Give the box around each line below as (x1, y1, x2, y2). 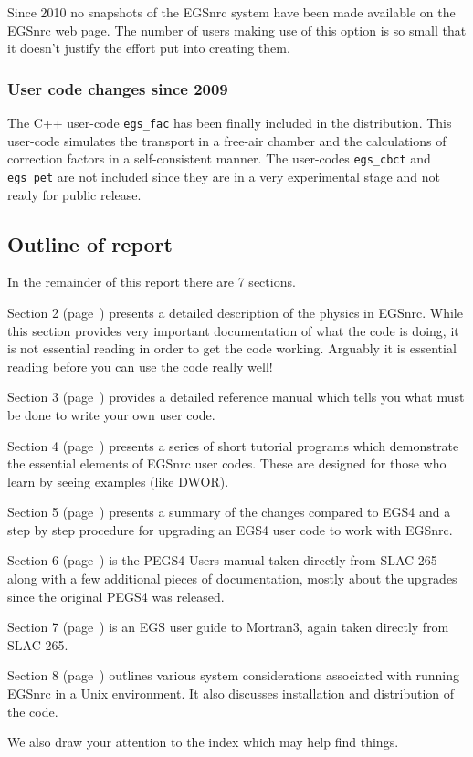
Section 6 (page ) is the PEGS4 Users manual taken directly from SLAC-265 (7, 551, 437, 570)
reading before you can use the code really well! (7, 356, 273, 375)
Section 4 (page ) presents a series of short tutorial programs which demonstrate (7, 436, 459, 455)
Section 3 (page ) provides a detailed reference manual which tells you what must (7, 387, 465, 406)
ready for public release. (7, 184, 142, 204)
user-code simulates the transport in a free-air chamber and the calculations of (7, 131, 447, 150)
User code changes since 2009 (7, 77, 228, 100)
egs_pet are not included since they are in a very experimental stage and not (7, 166, 440, 185)
